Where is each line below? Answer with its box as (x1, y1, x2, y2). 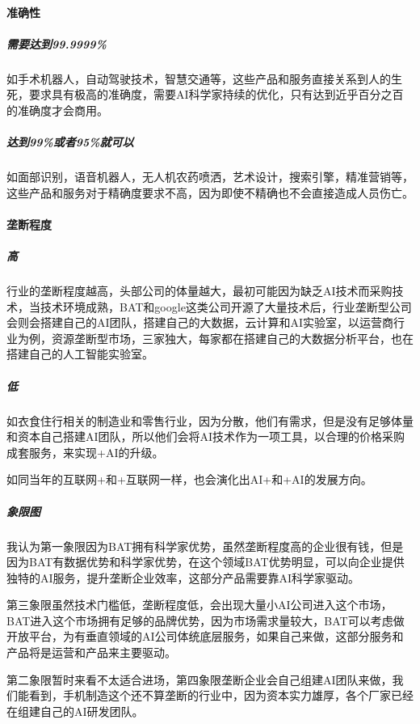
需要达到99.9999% (6, 35, 107, 52)
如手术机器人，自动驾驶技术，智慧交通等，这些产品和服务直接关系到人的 (6, 70, 391, 87)
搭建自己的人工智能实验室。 (6, 345, 153, 362)
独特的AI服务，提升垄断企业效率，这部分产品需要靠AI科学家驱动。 (6, 569, 360, 586)
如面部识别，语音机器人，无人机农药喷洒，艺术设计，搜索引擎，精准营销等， (6, 168, 414, 185)
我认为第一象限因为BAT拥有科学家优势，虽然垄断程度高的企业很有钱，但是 (6, 537, 404, 554)
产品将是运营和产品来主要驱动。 (6, 644, 176, 661)
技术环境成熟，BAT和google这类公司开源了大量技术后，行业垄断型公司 (40, 298, 412, 315)
